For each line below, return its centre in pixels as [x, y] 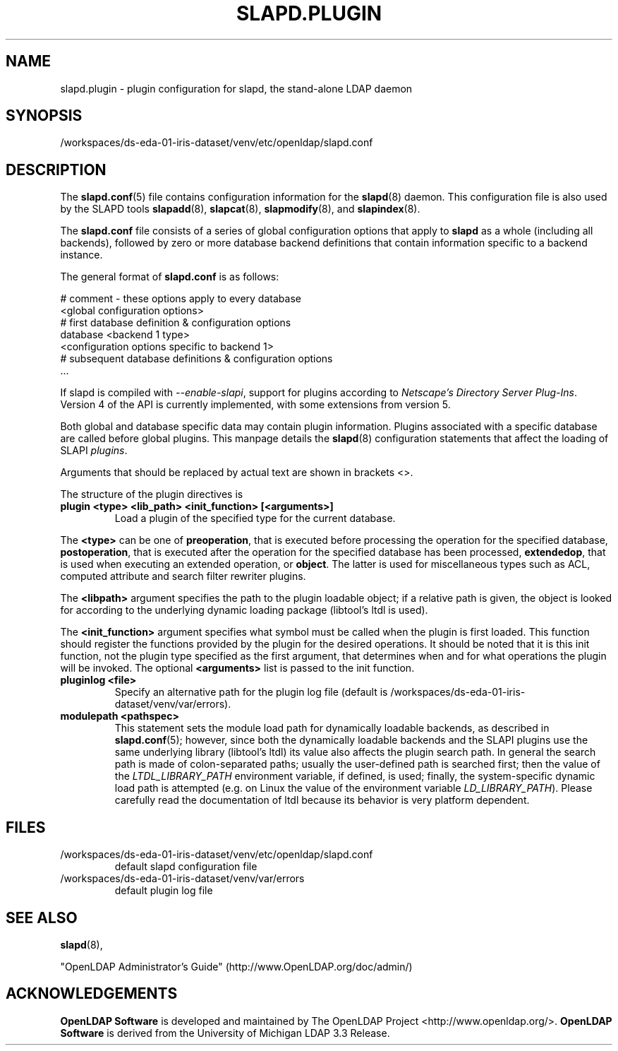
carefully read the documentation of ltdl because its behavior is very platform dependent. [322, 800]
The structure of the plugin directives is [152, 494]
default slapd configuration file [186, 867]
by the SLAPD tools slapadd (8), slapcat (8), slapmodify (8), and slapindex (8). [240, 209]
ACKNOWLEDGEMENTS [92, 994]
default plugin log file [164, 891]
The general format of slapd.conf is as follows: [170, 277]
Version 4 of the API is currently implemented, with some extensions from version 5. [255, 405]
